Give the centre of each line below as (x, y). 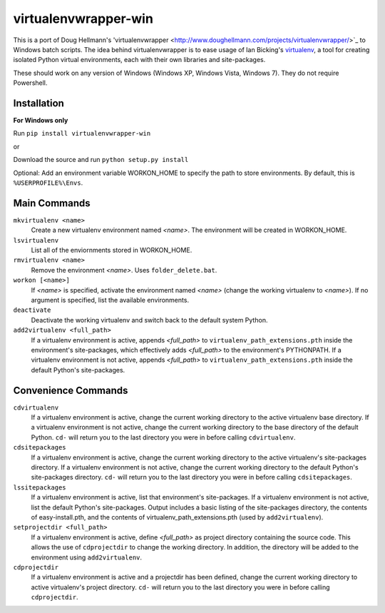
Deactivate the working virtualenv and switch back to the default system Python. (149, 320)
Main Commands (52, 203)
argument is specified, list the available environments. (110, 300)
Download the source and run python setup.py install (101, 160)
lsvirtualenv (36, 240)
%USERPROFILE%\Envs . (48, 183)
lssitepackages (40, 487)
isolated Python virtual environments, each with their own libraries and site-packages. (139, 60)
